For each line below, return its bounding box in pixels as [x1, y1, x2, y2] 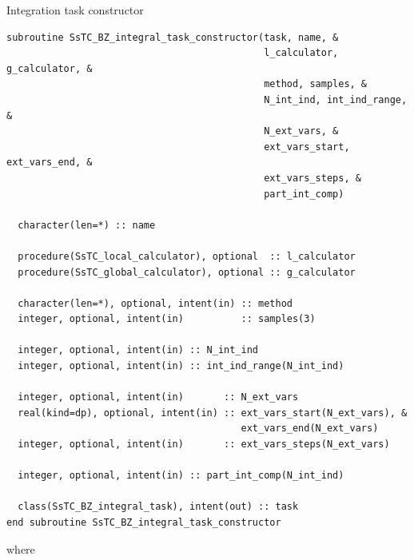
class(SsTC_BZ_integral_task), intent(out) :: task [18, 501, 299, 513]
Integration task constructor [6, 2, 144, 18]
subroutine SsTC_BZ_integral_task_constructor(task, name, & [6, 31, 339, 43]
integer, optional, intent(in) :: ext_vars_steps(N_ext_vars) [18, 439, 390, 451]
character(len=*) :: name [18, 219, 156, 231]
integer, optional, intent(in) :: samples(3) [18, 313, 316, 325]
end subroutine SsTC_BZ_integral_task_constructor [6, 517, 281, 528]
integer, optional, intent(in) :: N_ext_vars [18, 391, 299, 403]
